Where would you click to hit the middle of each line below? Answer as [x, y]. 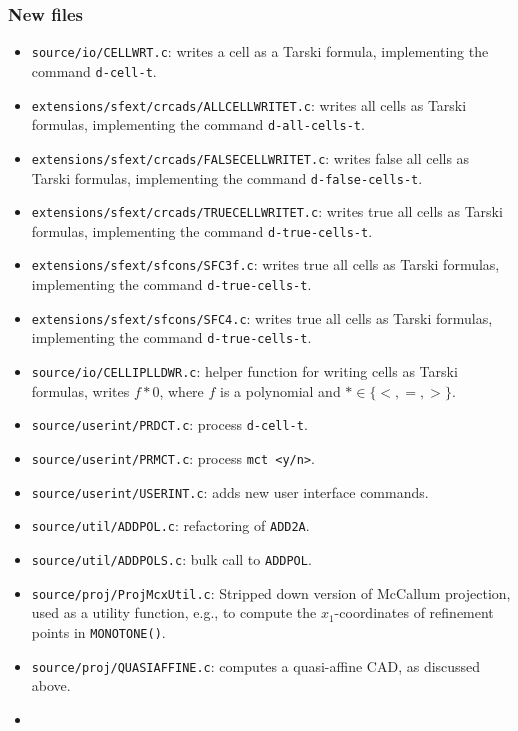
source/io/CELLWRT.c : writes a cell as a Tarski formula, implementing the [260, 51]
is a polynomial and [280, 390]
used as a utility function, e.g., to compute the [174, 612]
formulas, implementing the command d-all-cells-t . [198, 124]
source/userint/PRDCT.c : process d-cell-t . [169, 424]
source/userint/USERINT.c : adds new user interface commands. [230, 491]
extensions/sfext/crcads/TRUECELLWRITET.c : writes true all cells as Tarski [267, 211]
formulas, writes [80, 390]
